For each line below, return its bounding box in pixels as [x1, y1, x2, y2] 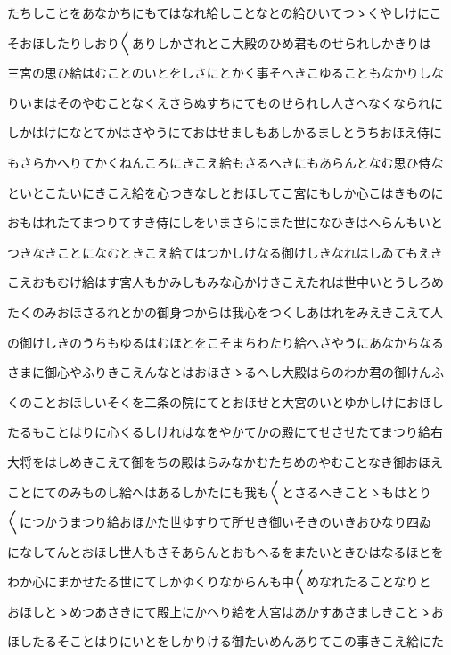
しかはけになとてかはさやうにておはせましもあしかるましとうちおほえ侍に [7, 123, 443, 142]
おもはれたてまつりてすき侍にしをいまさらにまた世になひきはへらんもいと [7, 213, 444, 232]
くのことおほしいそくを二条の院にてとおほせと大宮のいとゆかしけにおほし [7, 392, 444, 411]
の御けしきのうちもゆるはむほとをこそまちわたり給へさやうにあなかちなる [7, 332, 444, 351]
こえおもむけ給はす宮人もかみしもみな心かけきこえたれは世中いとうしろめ [7, 273, 444, 291]
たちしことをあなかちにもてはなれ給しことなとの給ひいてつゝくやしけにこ [7, 4, 442, 21]
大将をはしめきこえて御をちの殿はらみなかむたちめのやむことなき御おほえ [7, 452, 443, 471]
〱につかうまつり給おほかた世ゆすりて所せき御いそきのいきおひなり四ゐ [7, 512, 431, 531]
